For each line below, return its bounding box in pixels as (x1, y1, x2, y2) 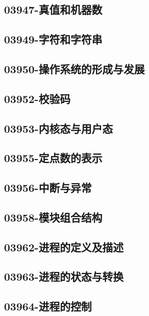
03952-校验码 (4, 90, 71, 106)
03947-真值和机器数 (4, 2, 103, 17)
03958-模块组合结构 (4, 209, 103, 225)
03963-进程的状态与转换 (4, 269, 124, 284)
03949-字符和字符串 (4, 31, 103, 47)
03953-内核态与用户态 (4, 120, 113, 136)
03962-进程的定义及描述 (4, 239, 124, 254)
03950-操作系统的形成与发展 (4, 61, 145, 76)
